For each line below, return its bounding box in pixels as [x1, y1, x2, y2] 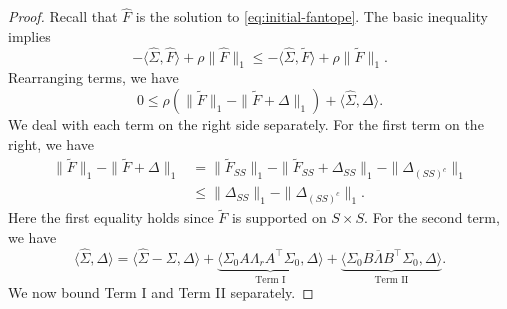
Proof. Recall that [8, 6, 118, 27]
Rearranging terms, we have [8, 67, 179, 88]
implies [8, 25, 51, 46]
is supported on [231, 207, 327, 228]
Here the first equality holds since [8, 207, 214, 228]
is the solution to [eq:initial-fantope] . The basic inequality [135, 6, 488, 27]
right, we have [8, 133, 94, 154]
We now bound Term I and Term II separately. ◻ [8, 282, 314, 303]
